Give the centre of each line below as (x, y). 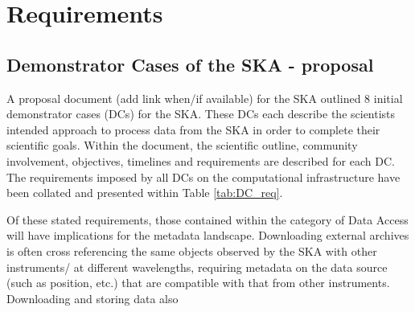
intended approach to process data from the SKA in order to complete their (193, 129)
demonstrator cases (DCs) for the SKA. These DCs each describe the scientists (201, 114)
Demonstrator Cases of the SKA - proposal (190, 64)
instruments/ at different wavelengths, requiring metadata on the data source (197, 267)
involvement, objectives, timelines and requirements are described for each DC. (201, 160)
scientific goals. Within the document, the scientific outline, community (182, 145)
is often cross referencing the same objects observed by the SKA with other (192, 250)
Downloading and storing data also (92, 298)
